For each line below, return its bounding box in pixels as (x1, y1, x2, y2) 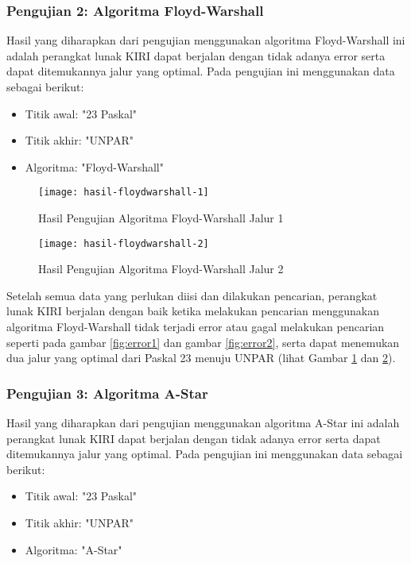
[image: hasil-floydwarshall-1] (38, 187, 209, 199)
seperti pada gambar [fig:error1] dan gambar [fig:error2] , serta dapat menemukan (6, 334, 400, 350)
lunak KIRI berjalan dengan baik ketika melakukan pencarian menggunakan (6, 303, 379, 319)
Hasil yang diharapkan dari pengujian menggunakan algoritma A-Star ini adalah (6, 415, 400, 431)
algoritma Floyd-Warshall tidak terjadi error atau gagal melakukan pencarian (6, 318, 385, 335)
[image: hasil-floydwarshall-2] (38, 237, 209, 249)
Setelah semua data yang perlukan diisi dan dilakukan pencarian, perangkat (6, 287, 378, 303)
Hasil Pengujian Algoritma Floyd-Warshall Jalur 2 (38, 260, 284, 277)
